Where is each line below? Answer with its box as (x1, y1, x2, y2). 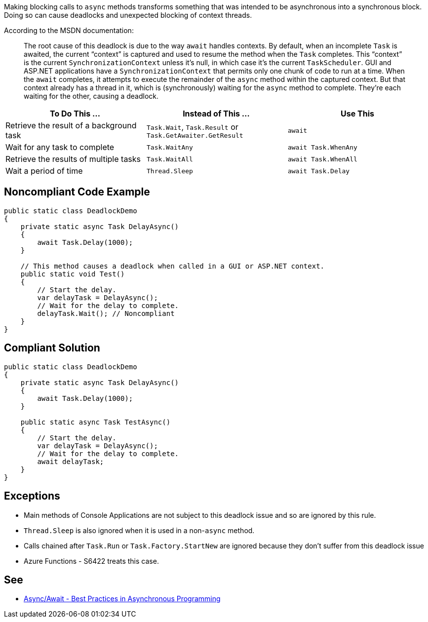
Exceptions (4, 490, 60, 503)
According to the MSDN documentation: (4, 26, 134, 35)
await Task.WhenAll (287, 155, 357, 163)
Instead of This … (183, 109, 250, 118)
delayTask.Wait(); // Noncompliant (37, 309, 175, 317)
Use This (341, 109, 374, 118)
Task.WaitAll (146, 155, 193, 163)
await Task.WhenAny (287, 143, 357, 151)
